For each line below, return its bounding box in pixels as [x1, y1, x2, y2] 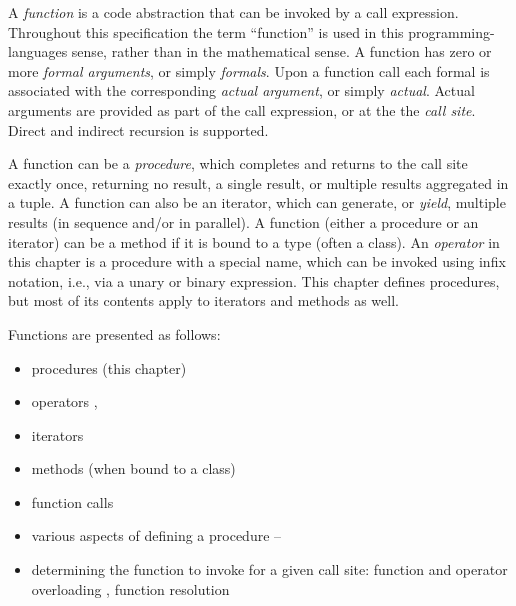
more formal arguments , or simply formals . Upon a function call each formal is [8, 60, 490, 81]
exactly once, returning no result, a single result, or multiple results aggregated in [8, 172, 509, 193]
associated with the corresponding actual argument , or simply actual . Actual [8, 80, 475, 101]
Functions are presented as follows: [8, 323, 221, 344]
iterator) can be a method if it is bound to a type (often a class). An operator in [8, 231, 500, 252]
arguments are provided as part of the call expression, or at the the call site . [8, 99, 476, 120]
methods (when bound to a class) [31, 458, 236, 479]
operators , [31, 391, 98, 412]
